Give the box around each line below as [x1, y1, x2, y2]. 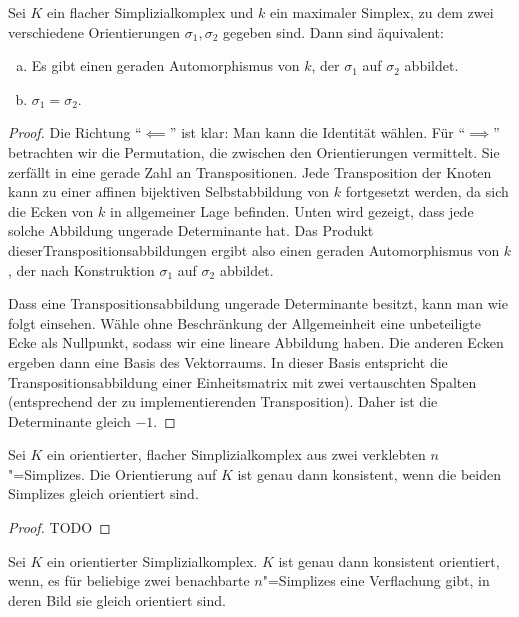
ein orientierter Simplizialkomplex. [47, 550, 258, 571]
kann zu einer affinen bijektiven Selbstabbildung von [8, 181, 330, 202]
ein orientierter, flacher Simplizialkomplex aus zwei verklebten [47, 444, 426, 465]
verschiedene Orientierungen [8, 21, 181, 42]
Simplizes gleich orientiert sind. [8, 483, 199, 504]
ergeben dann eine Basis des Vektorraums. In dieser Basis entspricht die [8, 351, 448, 372]
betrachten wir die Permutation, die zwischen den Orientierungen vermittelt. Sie [8, 141, 500, 162]
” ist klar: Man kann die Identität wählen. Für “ [169, 122, 466, 143]
